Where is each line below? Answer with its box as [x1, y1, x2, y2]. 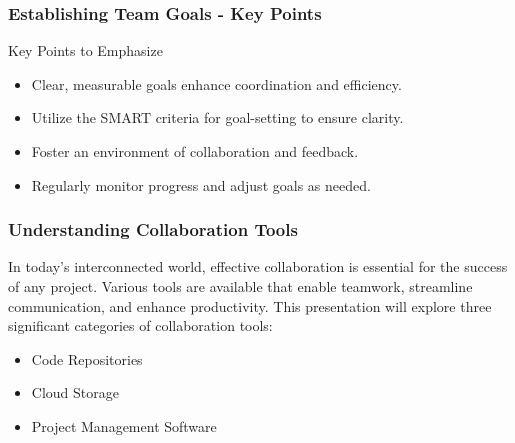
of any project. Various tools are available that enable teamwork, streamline [8, 276, 473, 296]
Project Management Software [31, 415, 217, 436]
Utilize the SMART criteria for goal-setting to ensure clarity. [31, 107, 404, 128]
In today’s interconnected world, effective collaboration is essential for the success [8, 256, 508, 277]
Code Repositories [31, 348, 143, 369]
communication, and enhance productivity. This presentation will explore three [8, 295, 492, 316]
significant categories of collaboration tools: [8, 315, 273, 336]
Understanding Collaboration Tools [8, 217, 298, 242]
